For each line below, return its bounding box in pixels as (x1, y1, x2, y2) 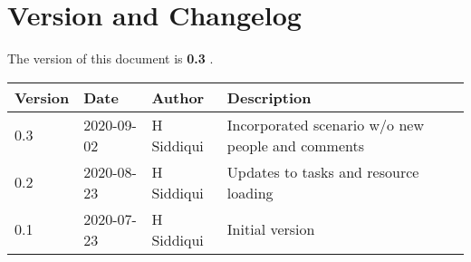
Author (151, 86, 205, 108)
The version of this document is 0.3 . (7, 49, 214, 68)
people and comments (226, 134, 365, 156)
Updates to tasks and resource (226, 160, 419, 182)
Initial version (226, 218, 315, 240)
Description (226, 86, 312, 108)
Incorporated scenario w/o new (226, 113, 424, 135)
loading (226, 181, 274, 203)
